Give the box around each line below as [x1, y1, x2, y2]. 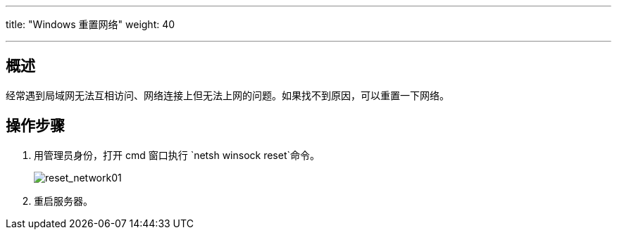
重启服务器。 [34, 194, 93, 207]
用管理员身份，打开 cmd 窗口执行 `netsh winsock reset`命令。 [34, 148, 320, 161]
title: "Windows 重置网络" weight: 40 [6, 18, 175, 30]
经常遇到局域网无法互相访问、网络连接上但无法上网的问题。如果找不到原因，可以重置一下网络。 [6, 89, 449, 101]
